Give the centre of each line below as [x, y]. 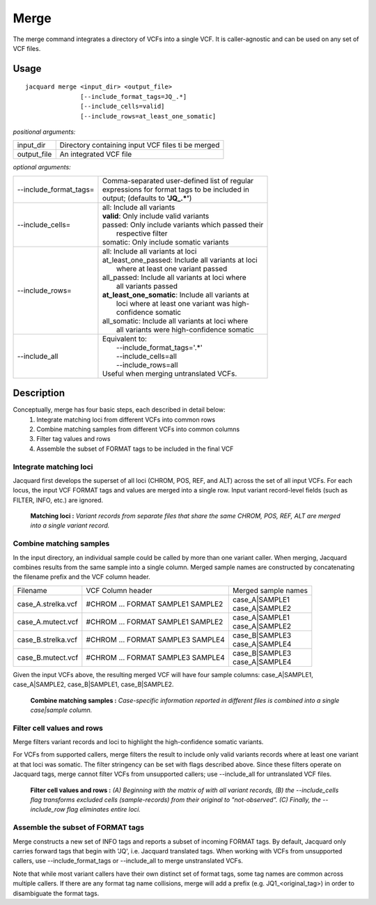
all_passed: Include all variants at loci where [174, 277]
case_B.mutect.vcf [48, 657]
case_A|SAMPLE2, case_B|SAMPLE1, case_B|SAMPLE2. [93, 684]
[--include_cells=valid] [123, 107]
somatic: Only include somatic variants [165, 242]
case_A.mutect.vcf [48, 621]
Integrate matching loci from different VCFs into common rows [126, 419]
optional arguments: [42, 167]
